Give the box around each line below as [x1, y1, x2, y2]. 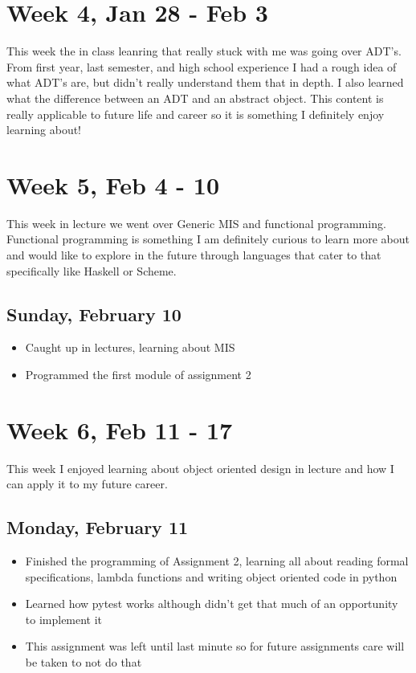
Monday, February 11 [6, 515, 189, 540]
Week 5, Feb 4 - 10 [6, 168, 220, 201]
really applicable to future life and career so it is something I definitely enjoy [6, 105, 385, 122]
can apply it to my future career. [6, 475, 168, 492]
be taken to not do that [25, 654, 142, 671]
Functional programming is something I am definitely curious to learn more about [6, 230, 410, 247]
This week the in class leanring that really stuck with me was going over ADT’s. [6, 43, 402, 59]
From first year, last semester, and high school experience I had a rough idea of [6, 58, 397, 75]
